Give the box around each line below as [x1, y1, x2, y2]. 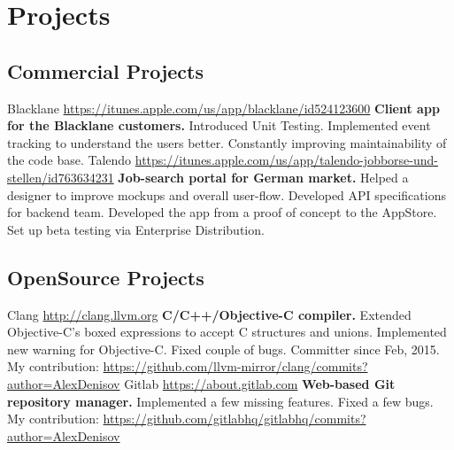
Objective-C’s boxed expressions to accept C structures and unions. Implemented [7, 322, 447, 341]
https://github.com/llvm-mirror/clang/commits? [103, 357, 368, 376]
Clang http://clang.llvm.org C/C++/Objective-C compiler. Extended [7, 305, 412, 323]
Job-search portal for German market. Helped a [118, 167, 409, 186]
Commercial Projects [7, 57, 204, 84]
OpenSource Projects [7, 263, 204, 291]
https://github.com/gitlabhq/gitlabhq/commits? [103, 409, 366, 428]
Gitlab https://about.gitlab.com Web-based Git [124, 374, 396, 392]
